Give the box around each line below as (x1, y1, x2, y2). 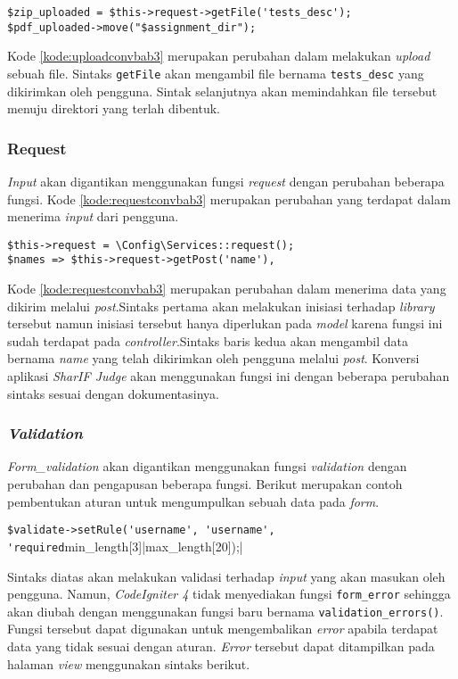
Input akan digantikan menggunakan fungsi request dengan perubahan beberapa (7, 171, 445, 190)
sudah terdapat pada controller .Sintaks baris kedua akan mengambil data (7, 331, 408, 350)
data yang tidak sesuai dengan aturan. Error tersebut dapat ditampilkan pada (7, 637, 435, 656)
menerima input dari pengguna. (7, 207, 179, 226)
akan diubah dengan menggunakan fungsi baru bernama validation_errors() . (7, 601, 444, 620)
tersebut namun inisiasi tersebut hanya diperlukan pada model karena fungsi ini (7, 314, 443, 333)
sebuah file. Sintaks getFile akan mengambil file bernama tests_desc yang (7, 63, 424, 82)
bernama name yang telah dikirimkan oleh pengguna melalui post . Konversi (7, 349, 420, 368)
